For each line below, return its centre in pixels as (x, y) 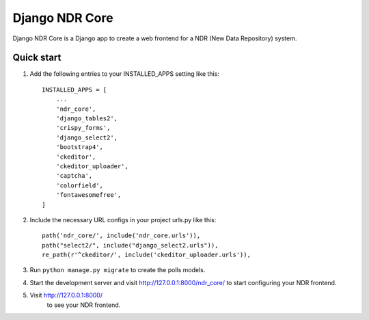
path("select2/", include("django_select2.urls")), (130, 245)
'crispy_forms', (83, 128)
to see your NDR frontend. (84, 305)
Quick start (37, 58)
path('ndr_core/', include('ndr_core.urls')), (121, 236)
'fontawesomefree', (88, 195)
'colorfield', (80, 185)
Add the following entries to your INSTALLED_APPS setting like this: (125, 74)
